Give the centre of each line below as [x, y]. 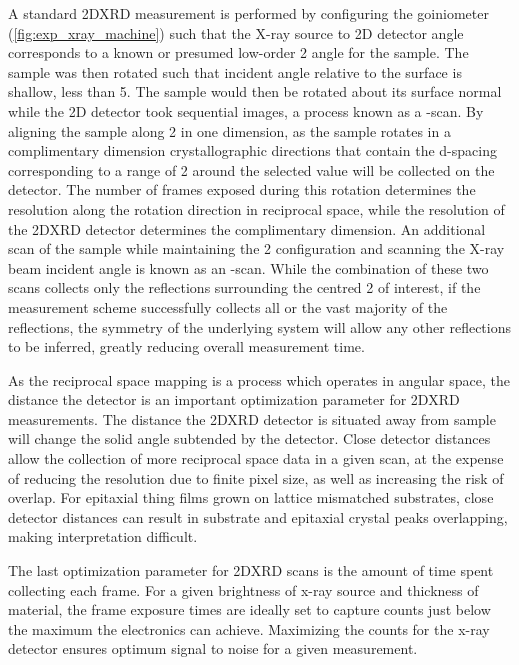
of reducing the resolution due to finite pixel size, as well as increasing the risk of [256, 477]
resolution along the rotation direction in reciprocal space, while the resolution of [256, 208]
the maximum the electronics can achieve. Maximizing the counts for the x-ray [249, 628]
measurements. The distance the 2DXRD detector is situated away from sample [252, 418]
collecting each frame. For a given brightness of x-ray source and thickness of [243, 589]
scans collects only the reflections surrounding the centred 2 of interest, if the [244, 287]
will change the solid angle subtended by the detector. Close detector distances [249, 438]
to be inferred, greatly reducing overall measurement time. [186, 346]
